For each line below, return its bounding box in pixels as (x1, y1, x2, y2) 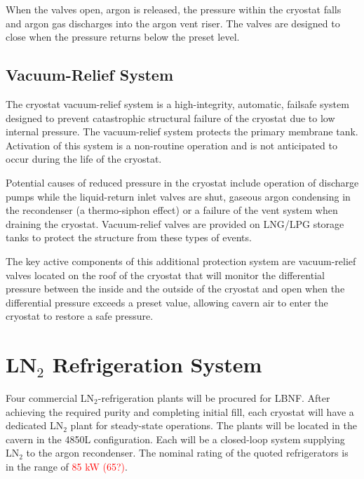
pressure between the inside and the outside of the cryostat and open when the (6, 281, 345, 296)
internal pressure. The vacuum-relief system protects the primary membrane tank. (6, 124, 358, 139)
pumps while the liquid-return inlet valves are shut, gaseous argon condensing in (6, 189, 351, 203)
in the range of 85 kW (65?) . (6, 459, 128, 473)
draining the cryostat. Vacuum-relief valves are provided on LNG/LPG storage (6, 216, 344, 231)
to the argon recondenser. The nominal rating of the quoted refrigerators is (26, 445, 349, 460)
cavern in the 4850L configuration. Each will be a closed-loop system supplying (6, 431, 345, 446)
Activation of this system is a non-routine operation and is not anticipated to (6, 137, 337, 152)
